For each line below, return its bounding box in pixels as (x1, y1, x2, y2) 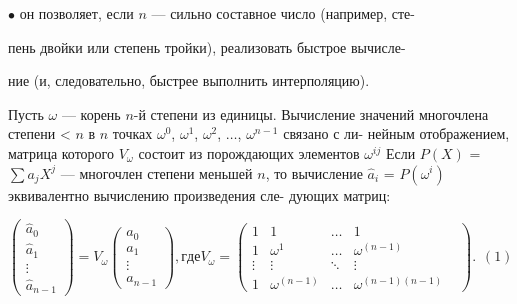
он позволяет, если (19, 3, 134, 23)
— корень (61, 103, 121, 124)
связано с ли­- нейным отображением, (283, 123, 510, 144)
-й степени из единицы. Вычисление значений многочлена (133, 103, 489, 124)
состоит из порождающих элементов (138, 142, 360, 163)
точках (112, 123, 153, 144)
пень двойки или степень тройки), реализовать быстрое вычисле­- (8, 36, 406, 57)
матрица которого (8, 142, 114, 163)
